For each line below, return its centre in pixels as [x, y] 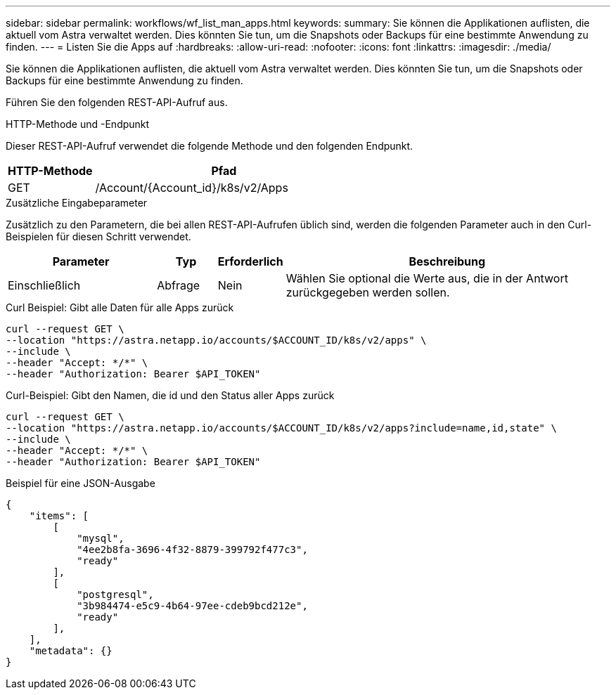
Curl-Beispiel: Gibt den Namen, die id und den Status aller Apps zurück [170, 395]
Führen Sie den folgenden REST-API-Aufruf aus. [117, 102]
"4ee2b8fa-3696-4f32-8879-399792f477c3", [192, 550]
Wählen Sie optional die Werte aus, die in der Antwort [427, 278]
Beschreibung [447, 261]
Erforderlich [250, 261]
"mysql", [101, 538]
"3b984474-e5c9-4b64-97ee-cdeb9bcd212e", [192, 606]
